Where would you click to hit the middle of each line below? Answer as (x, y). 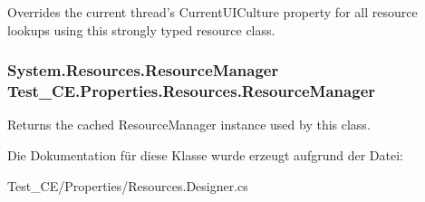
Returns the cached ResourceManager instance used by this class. (189, 125)
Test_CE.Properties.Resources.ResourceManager (192, 91)
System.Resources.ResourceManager (143, 70)
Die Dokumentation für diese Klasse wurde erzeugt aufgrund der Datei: (205, 154)
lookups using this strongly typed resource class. (141, 29)
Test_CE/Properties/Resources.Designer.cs (128, 185)
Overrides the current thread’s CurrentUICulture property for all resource (212, 12)
